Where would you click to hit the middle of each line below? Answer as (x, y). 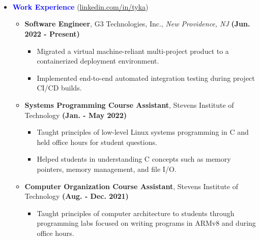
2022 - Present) (52, 33)
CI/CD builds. (59, 88)
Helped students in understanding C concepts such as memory (134, 159)
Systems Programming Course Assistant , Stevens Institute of (129, 104)
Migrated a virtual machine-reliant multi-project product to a (133, 51)
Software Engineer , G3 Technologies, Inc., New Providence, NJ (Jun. (137, 24)
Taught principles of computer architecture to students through (136, 213)
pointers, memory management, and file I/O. (107, 169)
